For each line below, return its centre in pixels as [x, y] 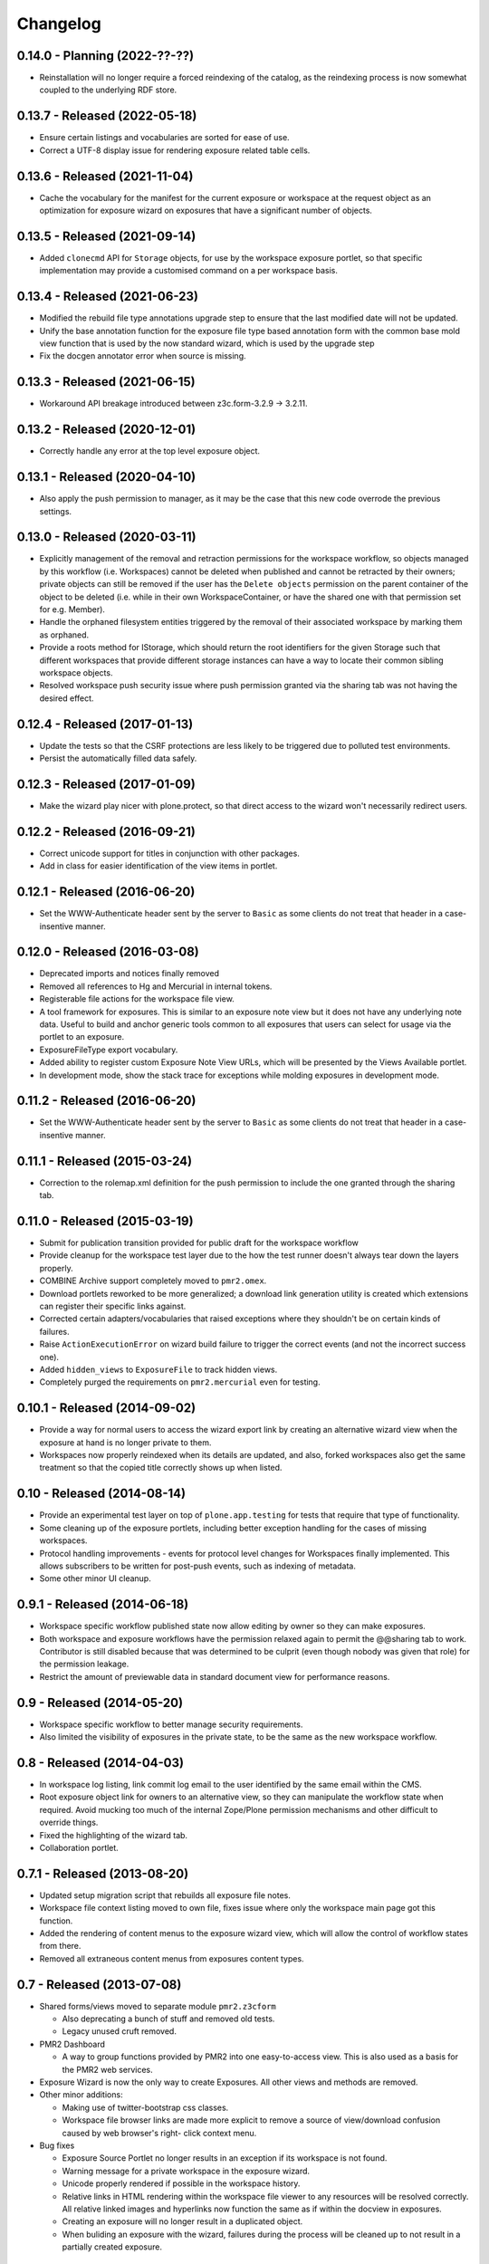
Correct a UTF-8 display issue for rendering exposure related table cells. [175, 150]
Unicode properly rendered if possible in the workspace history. [181, 2183]
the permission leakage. [84, 1664]
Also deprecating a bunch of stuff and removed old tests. [168, 2019]
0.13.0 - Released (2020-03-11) [106, 537]
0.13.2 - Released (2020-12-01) [106, 430]
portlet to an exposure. [82, 1037]
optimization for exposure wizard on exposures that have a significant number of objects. [206, 211]
